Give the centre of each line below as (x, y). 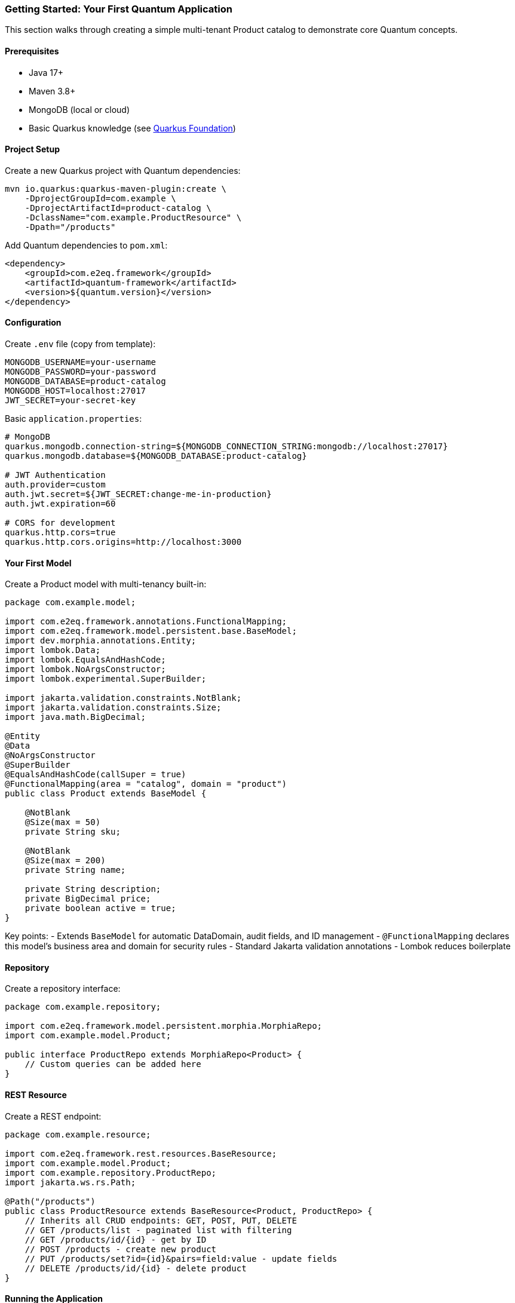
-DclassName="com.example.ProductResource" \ (133, 217)
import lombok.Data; (53, 650)
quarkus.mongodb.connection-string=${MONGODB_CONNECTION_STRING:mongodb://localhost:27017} (226, 447)
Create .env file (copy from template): (80, 344)
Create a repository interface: (63, 989)
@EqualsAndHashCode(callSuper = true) (96, 775)
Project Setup (33, 149)
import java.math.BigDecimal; (76, 717)
